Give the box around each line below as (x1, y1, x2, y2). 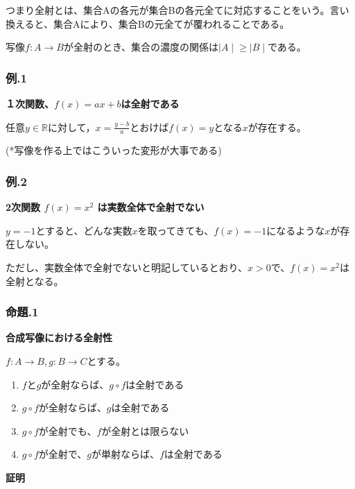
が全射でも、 (38, 423, 97, 438)
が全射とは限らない (101, 423, 189, 438)
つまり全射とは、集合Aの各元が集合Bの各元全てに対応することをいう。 (6, 3, 330, 17)
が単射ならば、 (91, 447, 159, 461)
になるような (266, 223, 325, 237)
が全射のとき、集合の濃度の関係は (63, 40, 219, 54)
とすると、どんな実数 (35, 223, 132, 237)
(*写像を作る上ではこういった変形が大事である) (6, 143, 222, 157)
